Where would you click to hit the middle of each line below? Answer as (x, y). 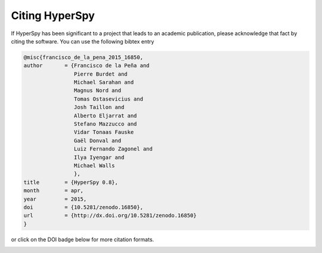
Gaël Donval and (97, 140)
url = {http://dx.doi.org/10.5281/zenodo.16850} (110, 215)
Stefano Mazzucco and (105, 124)
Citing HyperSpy (53, 15)
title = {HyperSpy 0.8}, (71, 182)
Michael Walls (95, 166)
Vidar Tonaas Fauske (104, 132)
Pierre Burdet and (100, 74)
